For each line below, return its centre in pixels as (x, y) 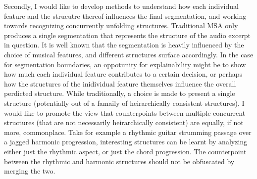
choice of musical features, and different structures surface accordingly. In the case (129, 54)
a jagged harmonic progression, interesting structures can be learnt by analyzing (126, 142)
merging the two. (30, 171)
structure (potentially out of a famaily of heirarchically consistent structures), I (124, 103)
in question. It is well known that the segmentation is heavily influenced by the (124, 45)
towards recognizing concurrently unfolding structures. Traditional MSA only (121, 25)
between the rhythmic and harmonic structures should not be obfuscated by (119, 161)
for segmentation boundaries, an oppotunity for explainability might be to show (125, 64)
